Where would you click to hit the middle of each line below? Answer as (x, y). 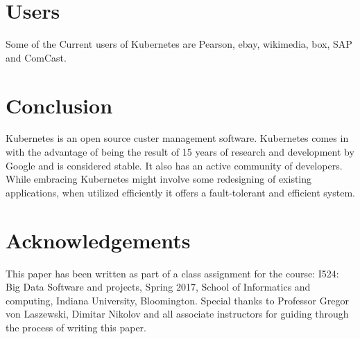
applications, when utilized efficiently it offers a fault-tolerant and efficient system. (180, 192)
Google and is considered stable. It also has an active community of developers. (174, 165)
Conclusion (59, 105)
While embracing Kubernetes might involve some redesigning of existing (159, 179)
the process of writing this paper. (76, 327)
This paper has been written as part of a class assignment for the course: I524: (172, 273)
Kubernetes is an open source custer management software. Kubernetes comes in (177, 138)
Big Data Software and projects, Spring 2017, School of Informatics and (158, 287)
